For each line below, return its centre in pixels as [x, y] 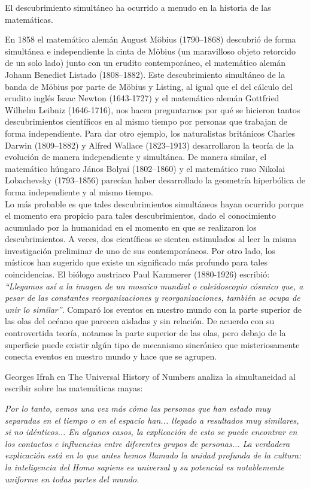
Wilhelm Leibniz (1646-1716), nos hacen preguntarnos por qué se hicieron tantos [153, 109]
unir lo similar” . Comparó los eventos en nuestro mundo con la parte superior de [153, 309]
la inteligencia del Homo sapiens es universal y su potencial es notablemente [145, 467]
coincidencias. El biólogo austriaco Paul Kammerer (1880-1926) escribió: [137, 274]
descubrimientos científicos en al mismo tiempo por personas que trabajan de [146, 121]
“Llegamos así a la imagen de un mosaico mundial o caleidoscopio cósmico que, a [154, 286]
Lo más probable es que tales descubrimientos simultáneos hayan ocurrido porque [154, 203]
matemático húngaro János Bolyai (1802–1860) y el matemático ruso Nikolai [145, 168]
